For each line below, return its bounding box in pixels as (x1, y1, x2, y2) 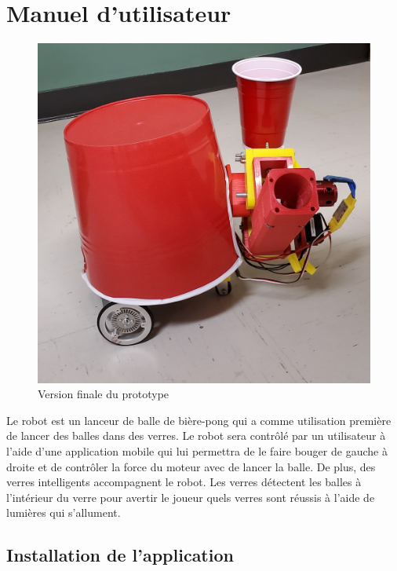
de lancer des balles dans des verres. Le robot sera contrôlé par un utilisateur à (6, 427, 386, 444)
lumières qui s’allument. (6, 504, 121, 521)
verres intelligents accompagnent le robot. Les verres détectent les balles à (6, 474, 362, 490)
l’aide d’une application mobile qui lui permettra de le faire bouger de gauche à (6, 442, 388, 459)
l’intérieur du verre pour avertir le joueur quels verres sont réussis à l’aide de (6, 489, 375, 505)
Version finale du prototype (38, 386, 169, 402)
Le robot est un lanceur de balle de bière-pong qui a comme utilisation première (6, 412, 392, 428)
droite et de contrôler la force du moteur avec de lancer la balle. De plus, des (6, 458, 376, 474)
